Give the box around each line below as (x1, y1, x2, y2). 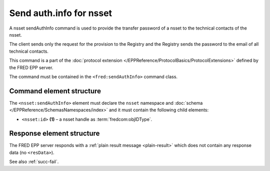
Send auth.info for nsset (9, 8, 112, 19)
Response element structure (9, 129, 100, 138)
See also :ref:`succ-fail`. (9, 158, 59, 165)
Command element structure (9, 87, 101, 95)
